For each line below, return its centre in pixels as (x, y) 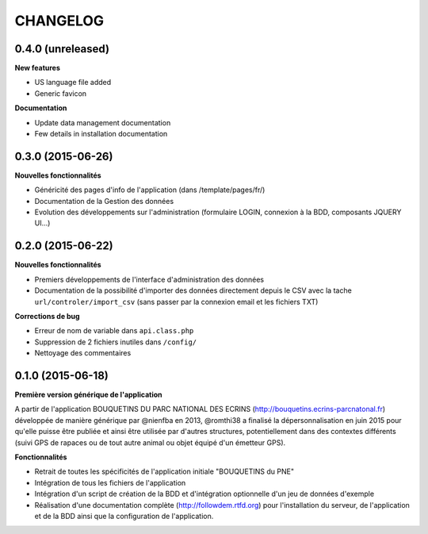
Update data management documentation (103, 122)
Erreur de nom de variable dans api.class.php (114, 331)
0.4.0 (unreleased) (62, 49)
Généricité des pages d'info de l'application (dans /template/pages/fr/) (150, 190)
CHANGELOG (59, 21)
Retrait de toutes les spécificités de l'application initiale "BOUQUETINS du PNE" (164, 471)
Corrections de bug (47, 316)
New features (38, 68)
